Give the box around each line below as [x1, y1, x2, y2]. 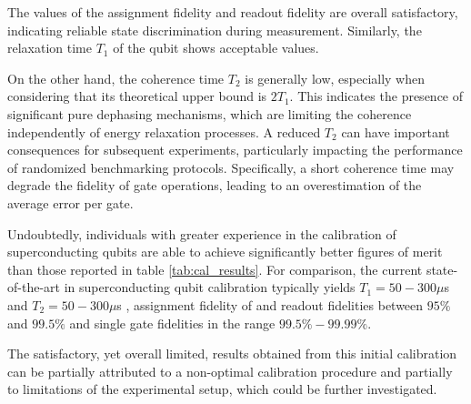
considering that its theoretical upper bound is [7, 86, 267, 106]
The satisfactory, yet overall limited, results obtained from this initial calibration [7, 344, 457, 363]
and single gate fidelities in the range [69, 313, 276, 332]
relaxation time [7, 38, 92, 57]
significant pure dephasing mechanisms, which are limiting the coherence [7, 104, 412, 123]
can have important [341, 122, 450, 141]
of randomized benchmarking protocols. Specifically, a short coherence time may [7, 157, 455, 177]
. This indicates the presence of [289, 86, 464, 106]
